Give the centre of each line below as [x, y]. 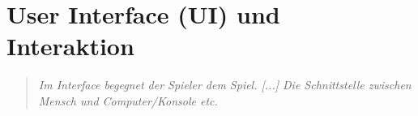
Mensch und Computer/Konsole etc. [128, 100]
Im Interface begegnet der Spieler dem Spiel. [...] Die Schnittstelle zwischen [225, 85]
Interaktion [70, 46]
